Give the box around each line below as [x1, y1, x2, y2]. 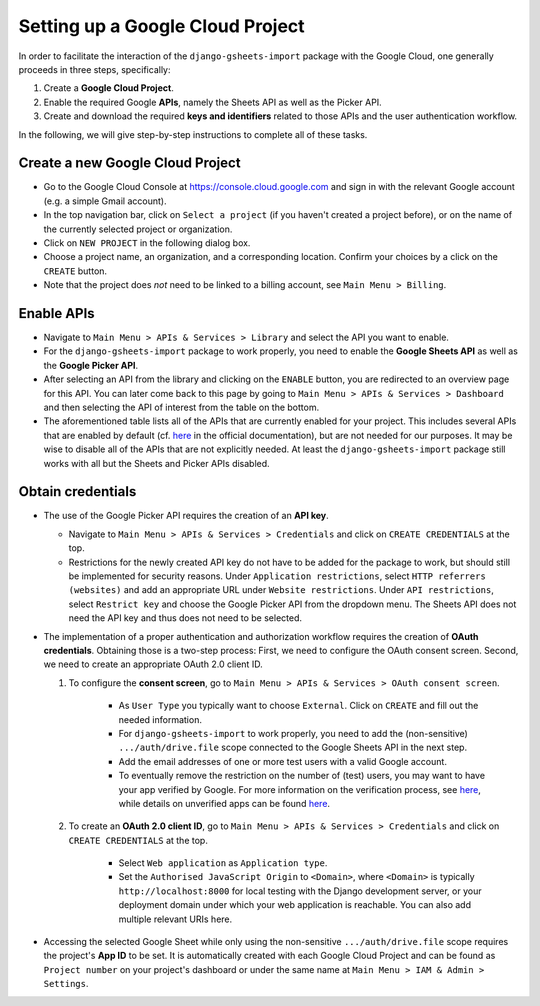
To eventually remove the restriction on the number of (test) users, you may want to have [118, 770, 485, 782]
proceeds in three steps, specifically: [18, 63, 171, 75]
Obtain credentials [18, 483, 137, 500]
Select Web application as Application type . [118, 857, 328, 869]
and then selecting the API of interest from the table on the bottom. [43, 401, 320, 413]
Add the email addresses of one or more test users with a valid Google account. [118, 755, 447, 767]
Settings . [43, 978, 89, 990]
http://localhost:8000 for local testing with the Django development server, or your [118, 885, 482, 897]
